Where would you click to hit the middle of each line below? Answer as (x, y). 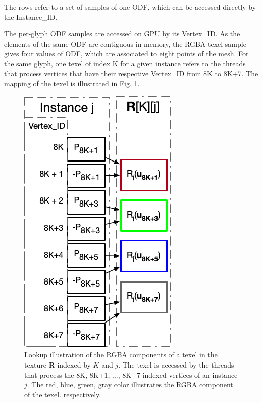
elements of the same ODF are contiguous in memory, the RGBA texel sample (125, 43)
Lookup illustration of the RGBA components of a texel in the (121, 355)
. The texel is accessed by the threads (176, 364)
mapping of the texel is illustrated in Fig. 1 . (72, 83)
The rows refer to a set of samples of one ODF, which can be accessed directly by (130, 7)
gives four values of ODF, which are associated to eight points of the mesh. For (126, 53)
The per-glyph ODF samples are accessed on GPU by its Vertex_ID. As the (122, 34)
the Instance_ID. (31, 16)
